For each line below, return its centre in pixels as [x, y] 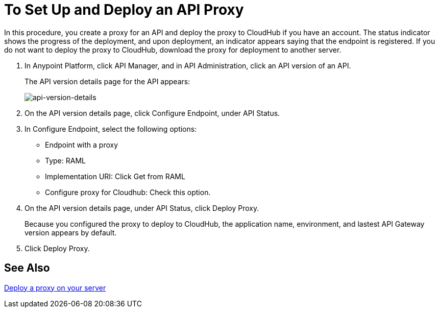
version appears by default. [71, 232]
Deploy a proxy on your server [55, 287]
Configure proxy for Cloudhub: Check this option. [128, 192]
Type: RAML [65, 160]
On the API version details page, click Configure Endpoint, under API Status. [152, 113]
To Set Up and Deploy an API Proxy [124, 10]
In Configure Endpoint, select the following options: [111, 129]
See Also [27, 268]
